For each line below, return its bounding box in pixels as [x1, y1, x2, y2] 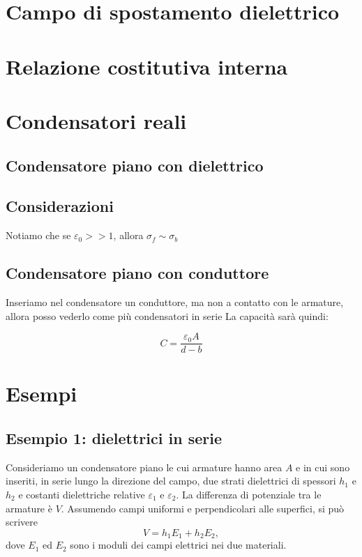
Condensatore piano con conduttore [6, 262, 269, 284]
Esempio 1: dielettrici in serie [6, 427, 222, 448]
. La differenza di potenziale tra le [176, 487, 322, 501]
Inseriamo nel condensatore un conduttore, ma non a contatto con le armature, [6, 294, 344, 309]
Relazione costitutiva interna [6, 52, 288, 80]
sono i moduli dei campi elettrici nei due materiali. [70, 537, 287, 552]
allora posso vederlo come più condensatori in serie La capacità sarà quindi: [6, 308, 329, 323]
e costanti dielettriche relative [18, 487, 145, 501]
